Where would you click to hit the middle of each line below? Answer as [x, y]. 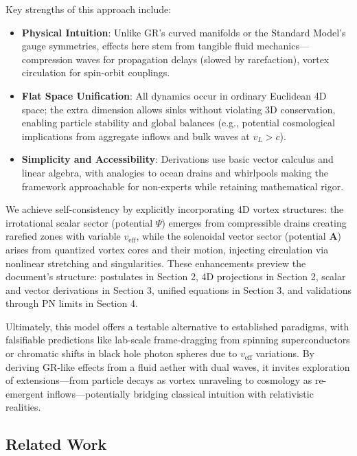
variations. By [285, 353]
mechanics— [283, 46]
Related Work [56, 444]
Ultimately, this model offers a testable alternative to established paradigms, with [177, 326]
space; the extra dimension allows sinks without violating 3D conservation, [178, 109]
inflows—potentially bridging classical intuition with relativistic [180, 393]
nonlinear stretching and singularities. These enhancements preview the [156, 263]
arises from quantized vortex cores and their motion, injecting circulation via [167, 249]
